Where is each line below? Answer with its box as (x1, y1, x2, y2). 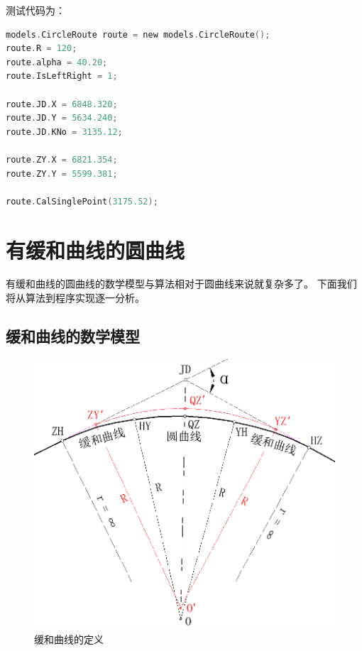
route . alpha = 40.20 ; (6, 57, 108, 67)
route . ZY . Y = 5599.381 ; (6, 168, 118, 179)
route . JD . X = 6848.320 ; (6, 99, 118, 109)
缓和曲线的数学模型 (6, 325, 140, 347)
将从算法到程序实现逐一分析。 (6, 290, 145, 305)
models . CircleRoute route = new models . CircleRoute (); (6, 29, 270, 40)
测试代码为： (6, 3, 65, 17)
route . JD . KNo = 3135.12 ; (6, 126, 123, 137)
